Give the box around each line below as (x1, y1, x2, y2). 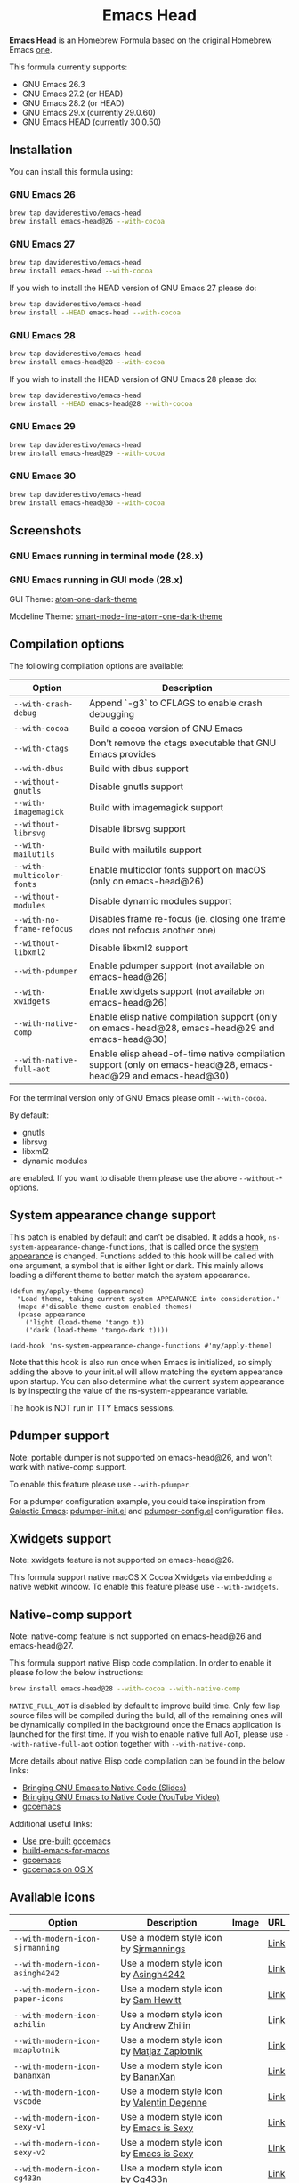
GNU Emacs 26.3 (21, 78, 86, 89)
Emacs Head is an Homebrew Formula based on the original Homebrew (9, 35, 272, 45)
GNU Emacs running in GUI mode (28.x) (9, 574, 183, 586)
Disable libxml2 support (88, 941, 189, 954)
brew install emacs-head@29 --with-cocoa (9, 449, 166, 458)
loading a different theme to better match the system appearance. (9, 1269, 251, 1280)
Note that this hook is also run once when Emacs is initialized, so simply (9, 1356, 273, 1367)
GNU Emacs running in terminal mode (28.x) (9, 550, 204, 562)
